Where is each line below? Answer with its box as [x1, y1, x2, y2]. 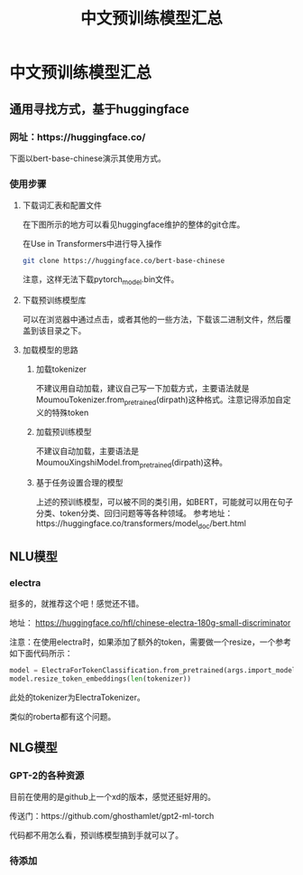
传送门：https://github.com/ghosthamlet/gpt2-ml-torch [9, 811, 215, 822]
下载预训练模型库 [22, 295, 87, 306]
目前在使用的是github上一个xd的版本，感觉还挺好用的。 [9, 792, 216, 803]
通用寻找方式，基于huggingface [9, 101, 189, 117]
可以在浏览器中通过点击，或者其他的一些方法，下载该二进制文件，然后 [22, 314, 284, 325]
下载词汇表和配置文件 [22, 200, 102, 211]
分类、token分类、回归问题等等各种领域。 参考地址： [35, 508, 234, 519]
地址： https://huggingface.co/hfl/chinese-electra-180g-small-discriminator [9, 616, 291, 628]
